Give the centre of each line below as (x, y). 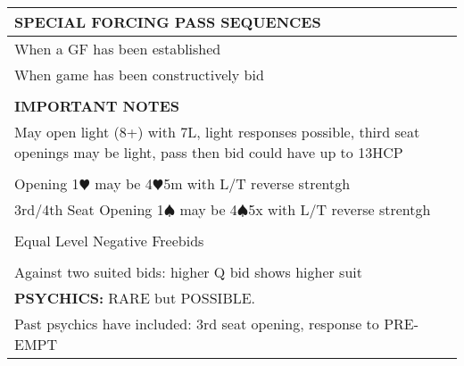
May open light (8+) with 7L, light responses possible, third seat (217, 132)
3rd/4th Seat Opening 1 (89, 209)
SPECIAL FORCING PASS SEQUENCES (168, 22)
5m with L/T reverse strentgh (257, 183)
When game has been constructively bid (139, 75)
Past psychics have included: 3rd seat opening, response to (197, 324)
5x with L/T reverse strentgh (340, 209)
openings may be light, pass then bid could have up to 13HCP (209, 152)
